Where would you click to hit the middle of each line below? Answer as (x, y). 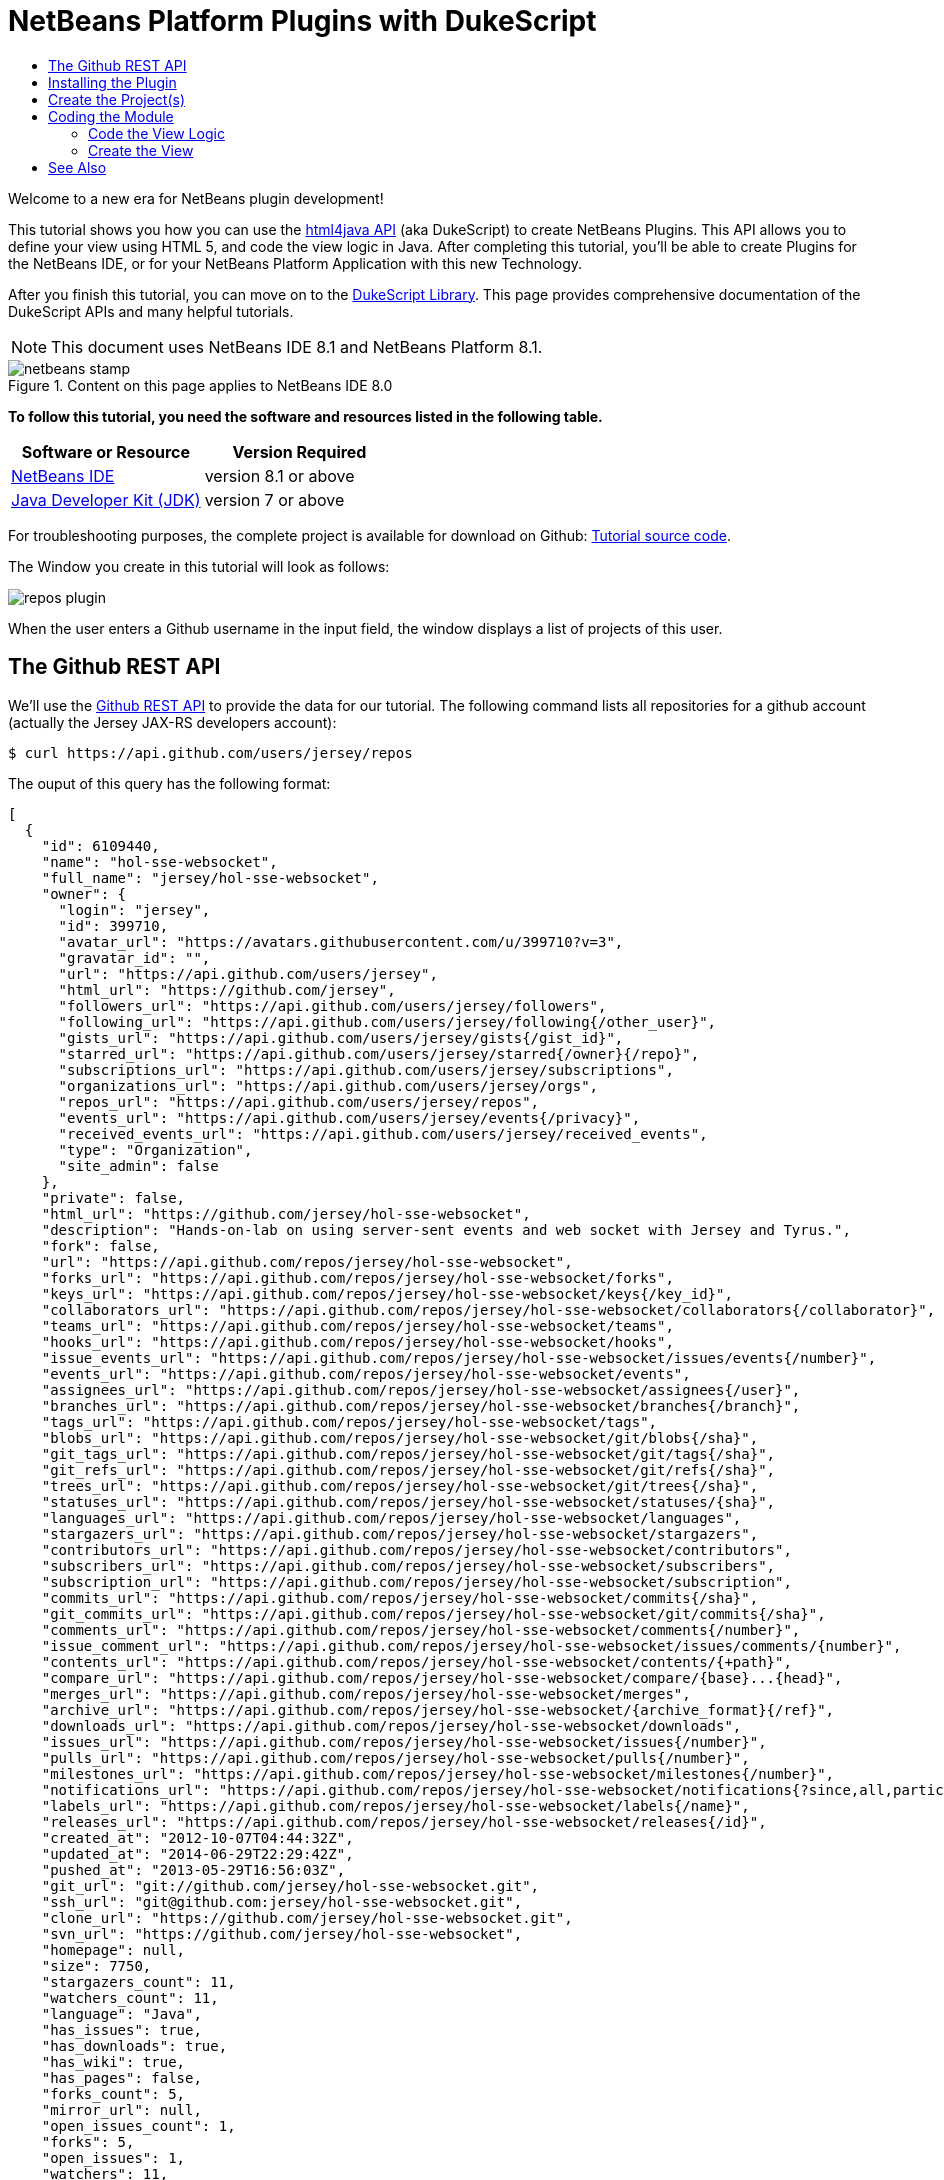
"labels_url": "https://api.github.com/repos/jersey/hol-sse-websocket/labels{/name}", (395, 1805)
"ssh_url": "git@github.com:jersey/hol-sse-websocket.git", (282, 1901)
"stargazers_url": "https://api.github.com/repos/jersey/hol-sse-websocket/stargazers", (400, 1533)
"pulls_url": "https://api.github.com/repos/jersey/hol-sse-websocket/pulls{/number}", (395, 1757)
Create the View (141, 150)
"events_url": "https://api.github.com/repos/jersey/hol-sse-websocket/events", (366, 1373)
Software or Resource (105, 451)
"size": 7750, (96, 1965)
